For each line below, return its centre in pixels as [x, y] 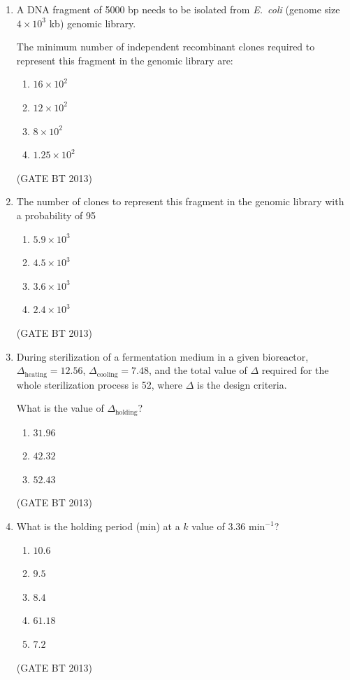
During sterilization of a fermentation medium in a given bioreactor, [162, 356]
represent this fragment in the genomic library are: [125, 60]
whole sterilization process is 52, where [100, 384]
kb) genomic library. [93, 23]
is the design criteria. [242, 384]
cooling [107, 374]
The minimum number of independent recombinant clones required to [166, 47]
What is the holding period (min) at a [98, 526]
